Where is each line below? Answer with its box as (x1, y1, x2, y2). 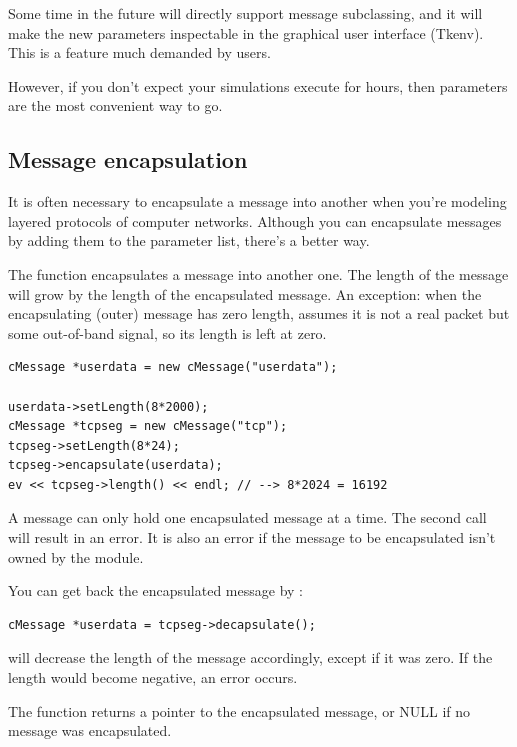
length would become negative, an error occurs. (8, 667, 298, 688)
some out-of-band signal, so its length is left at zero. (8, 322, 327, 343)
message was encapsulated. (8, 720, 172, 741)
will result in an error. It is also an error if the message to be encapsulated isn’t (8, 527, 496, 548)
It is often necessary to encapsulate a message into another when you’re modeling (8, 191, 507, 212)
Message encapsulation (8, 144, 248, 175)
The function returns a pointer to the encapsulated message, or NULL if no (8, 700, 471, 721)
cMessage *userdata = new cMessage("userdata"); (8, 360, 338, 375)
